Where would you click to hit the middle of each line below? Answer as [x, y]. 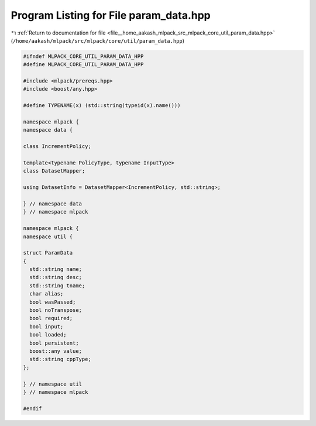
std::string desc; [56, 277]
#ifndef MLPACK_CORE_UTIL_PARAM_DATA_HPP [83, 56]
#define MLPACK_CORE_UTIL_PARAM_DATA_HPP [83, 65]
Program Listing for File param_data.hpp [111, 15]
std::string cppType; [61, 359]
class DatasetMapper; [54, 171]
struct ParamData [48, 253]
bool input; [47, 327]
